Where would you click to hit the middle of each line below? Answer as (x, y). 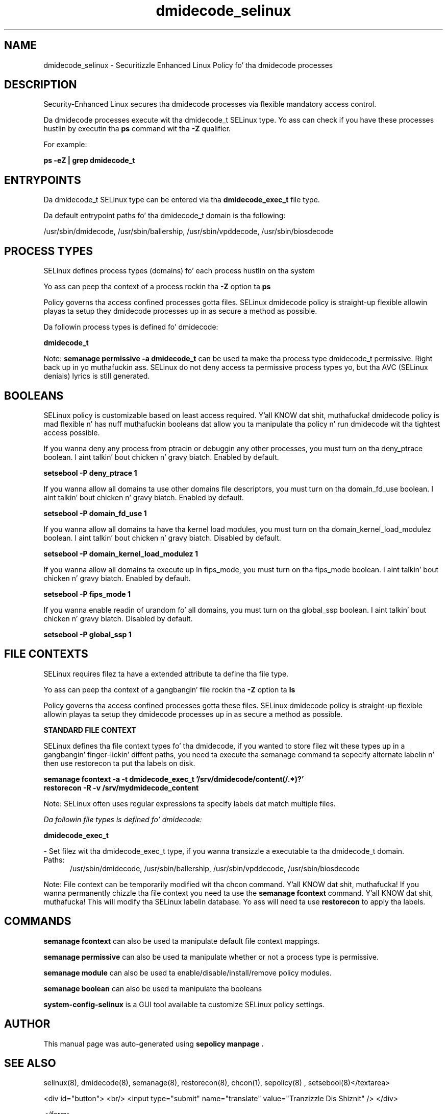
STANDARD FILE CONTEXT (90, 730)
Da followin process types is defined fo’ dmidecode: (131, 327)
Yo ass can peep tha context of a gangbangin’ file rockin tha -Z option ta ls (169, 689)
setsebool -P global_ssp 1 (88, 634)
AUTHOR (27, 1024)
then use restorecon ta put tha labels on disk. (119, 763)
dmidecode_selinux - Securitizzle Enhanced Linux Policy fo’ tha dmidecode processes (188, 65)
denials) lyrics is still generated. (97, 376)
